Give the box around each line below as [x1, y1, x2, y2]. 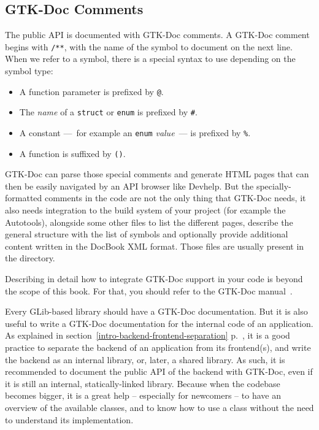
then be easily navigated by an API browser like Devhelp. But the [5, 179, 254, 192]
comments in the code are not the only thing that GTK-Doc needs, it [44, 191, 306, 204]
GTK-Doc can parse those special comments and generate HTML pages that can [5, 167, 309, 180]
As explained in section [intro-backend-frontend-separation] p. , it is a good [5, 329, 290, 342]
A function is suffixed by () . [19, 147, 126, 159]
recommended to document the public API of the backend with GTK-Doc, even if [5, 365, 313, 378]
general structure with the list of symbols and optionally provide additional [5, 228, 288, 240]
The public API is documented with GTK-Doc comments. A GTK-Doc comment [5, 28, 310, 41]
